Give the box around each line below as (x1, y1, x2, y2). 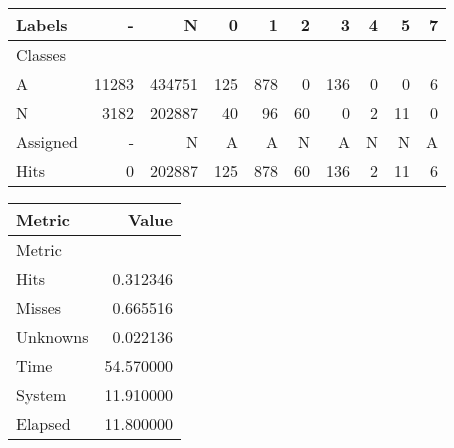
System (16, 383, 67, 406)
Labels (16, 13, 68, 36)
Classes (16, 43, 67, 66)
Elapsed (16, 412, 71, 435)
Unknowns (16, 325, 89, 348)
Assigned (16, 130, 78, 153)
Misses (16, 296, 62, 319)
